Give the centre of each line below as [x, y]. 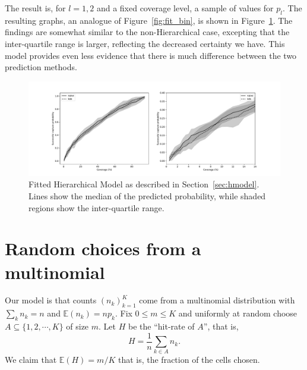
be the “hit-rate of [161, 326]
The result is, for [35, 8]
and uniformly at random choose [238, 313]
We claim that [31, 360]
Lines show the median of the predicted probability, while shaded [147, 195]
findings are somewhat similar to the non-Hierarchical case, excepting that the [147, 32]
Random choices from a [103, 248]
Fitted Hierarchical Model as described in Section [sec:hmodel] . [144, 184]
